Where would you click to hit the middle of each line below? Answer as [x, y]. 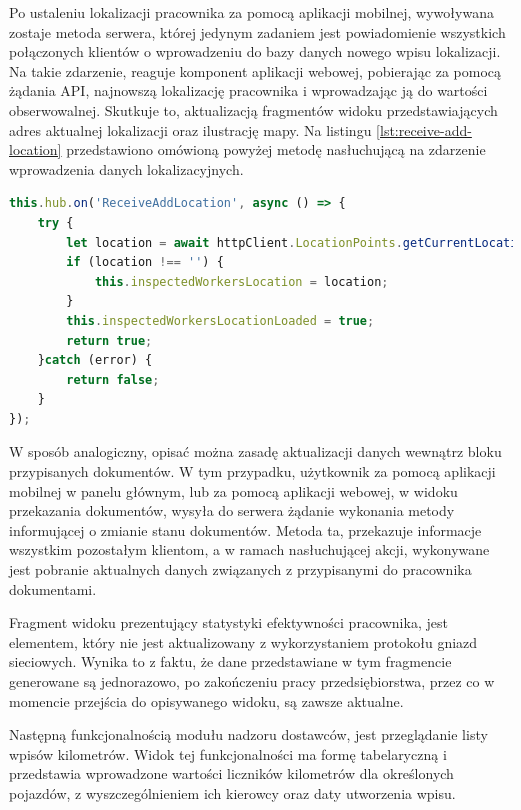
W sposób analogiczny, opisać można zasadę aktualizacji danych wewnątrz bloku [255, 451]
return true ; [109, 340]
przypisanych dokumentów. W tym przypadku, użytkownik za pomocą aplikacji [252, 471]
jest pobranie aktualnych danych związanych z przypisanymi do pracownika [240, 569]
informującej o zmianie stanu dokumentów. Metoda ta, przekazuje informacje [245, 529]
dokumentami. [53, 588]
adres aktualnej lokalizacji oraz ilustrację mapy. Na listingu [190, 129]
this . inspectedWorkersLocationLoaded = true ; [220, 320]
